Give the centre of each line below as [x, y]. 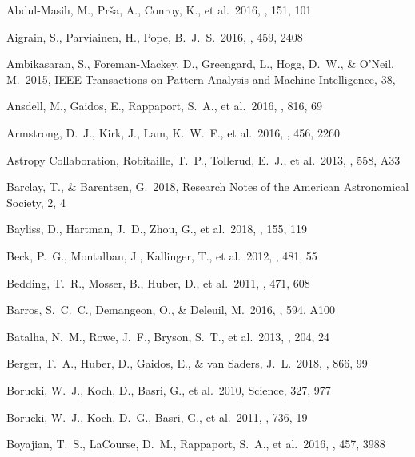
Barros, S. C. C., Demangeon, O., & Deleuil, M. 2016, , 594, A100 [171, 310]
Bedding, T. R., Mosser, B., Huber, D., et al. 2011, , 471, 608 [158, 282]
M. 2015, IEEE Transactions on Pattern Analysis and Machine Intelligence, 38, [201, 79]
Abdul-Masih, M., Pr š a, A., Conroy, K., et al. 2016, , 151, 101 [159, 10]
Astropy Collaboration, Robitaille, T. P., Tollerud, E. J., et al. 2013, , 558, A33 [204, 159]
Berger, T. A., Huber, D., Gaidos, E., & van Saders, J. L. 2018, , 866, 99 [187, 363]
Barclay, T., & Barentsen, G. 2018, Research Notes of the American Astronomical [208, 187]
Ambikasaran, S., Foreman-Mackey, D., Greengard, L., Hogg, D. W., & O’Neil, [200, 64]
